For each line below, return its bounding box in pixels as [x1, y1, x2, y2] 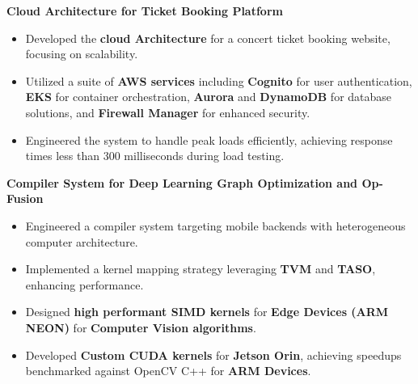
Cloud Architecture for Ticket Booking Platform [6, 2, 283, 19]
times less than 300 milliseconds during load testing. [25, 147, 285, 164]
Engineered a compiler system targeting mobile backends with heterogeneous [25, 217, 406, 234]
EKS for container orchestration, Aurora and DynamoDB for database [25, 88, 392, 105]
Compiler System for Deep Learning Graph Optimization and [6, 174, 358, 191]
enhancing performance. [25, 276, 144, 293]
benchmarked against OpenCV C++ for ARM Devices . [25, 362, 311, 379]
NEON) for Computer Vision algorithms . [25, 319, 256, 335]
